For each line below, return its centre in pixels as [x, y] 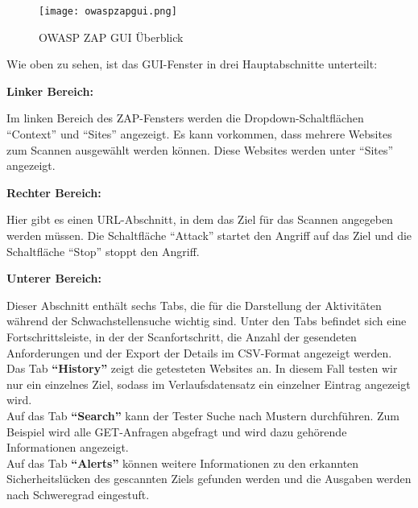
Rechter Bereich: [54, 192]
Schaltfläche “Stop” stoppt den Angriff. [103, 251]
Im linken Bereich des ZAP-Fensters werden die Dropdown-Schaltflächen [185, 118]
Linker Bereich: [50, 91]
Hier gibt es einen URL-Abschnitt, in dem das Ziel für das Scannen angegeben [200, 219]
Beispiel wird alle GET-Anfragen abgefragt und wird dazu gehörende [177, 431]
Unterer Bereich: [54, 278]
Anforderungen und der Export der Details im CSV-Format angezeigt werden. [199, 352]
